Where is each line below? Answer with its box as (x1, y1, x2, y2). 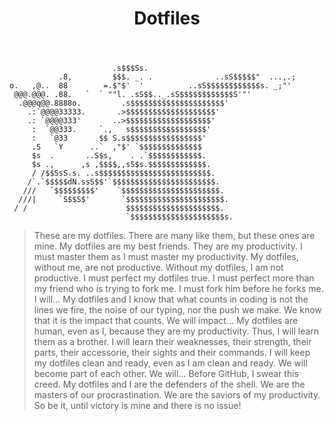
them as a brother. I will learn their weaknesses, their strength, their (33, 336, 312, 348)
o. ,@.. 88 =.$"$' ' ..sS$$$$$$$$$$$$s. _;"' (9, 81, 292, 91)
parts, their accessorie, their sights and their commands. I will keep (33, 347, 311, 359)
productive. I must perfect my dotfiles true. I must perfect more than (33, 272, 315, 284)
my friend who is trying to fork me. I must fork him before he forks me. (33, 283, 324, 295)
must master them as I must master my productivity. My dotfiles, (33, 251, 299, 263)
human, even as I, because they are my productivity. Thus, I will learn (33, 325, 320, 337)
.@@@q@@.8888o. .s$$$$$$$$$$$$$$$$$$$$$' (18, 98, 229, 109)
